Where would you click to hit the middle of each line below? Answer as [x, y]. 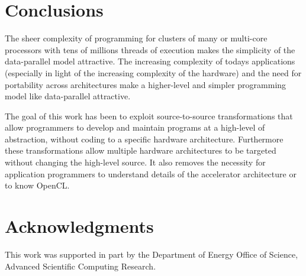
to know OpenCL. [37, 185]
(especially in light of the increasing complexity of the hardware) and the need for [153, 72]
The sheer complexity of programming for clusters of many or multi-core [136, 38]
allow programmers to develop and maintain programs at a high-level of [135, 127]
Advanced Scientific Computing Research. [80, 266]
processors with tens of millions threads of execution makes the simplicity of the [150, 49]
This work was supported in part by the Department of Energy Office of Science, [152, 254]
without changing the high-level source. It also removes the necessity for [135, 162]
